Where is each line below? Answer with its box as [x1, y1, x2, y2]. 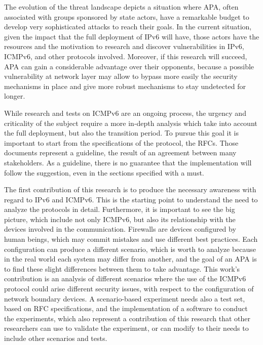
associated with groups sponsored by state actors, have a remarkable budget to [4, 11, 249, 22]
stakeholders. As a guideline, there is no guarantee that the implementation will [4, 157, 252, 167]
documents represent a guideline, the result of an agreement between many [4, 147, 237, 158]
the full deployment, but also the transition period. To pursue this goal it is [4, 127, 239, 138]
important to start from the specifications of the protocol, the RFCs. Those [4, 137, 239, 148]
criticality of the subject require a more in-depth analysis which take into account [4, 117, 257, 128]
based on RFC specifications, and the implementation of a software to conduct [4, 303, 248, 314]
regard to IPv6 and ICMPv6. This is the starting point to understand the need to [4, 194, 258, 204]
